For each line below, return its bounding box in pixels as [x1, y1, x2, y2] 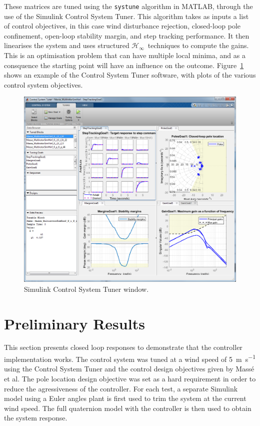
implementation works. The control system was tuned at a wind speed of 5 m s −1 [4, 352, 256, 364]
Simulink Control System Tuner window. [24, 283, 149, 294]
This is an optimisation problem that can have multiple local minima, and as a [4, 50, 245, 61]
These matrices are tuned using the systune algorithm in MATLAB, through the [4, 1, 253, 11]
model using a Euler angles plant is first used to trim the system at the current [4, 393, 246, 403]
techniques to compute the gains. [147, 40, 249, 51]
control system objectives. [4, 79, 83, 90]
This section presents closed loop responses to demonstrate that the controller [4, 342, 242, 352]
